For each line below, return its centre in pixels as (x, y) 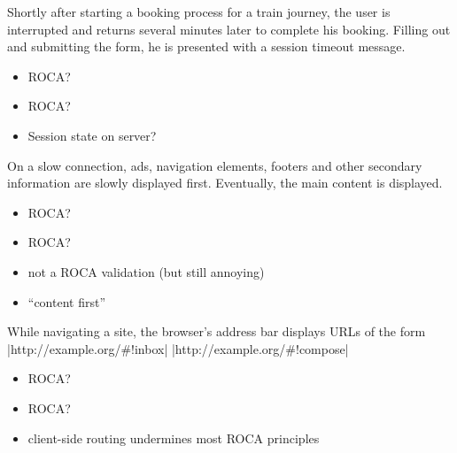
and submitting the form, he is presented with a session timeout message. (206, 46)
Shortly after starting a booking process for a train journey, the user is (199, 12)
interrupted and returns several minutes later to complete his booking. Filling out (229, 29)
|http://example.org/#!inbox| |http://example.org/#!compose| (178, 348)
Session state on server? (92, 135)
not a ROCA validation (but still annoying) (146, 271)
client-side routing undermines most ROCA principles (174, 438)
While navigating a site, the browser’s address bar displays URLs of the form (217, 331)
